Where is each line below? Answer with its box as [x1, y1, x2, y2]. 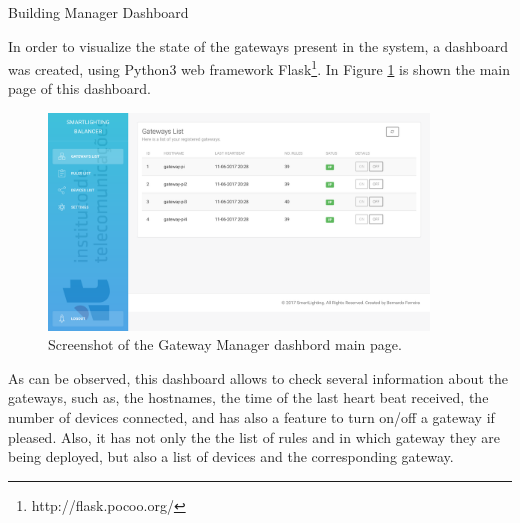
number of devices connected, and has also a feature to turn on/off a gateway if [8, 407, 495, 428]
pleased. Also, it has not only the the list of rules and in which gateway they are [8, 426, 501, 447]
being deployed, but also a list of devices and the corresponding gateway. [8, 446, 454, 467]
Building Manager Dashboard [8, 2, 189, 22]
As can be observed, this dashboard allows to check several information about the [8, 367, 508, 388]
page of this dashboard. [8, 78, 151, 99]
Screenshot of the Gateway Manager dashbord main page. [48, 334, 402, 355]
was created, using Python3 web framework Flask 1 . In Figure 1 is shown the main [8, 56, 511, 79]
